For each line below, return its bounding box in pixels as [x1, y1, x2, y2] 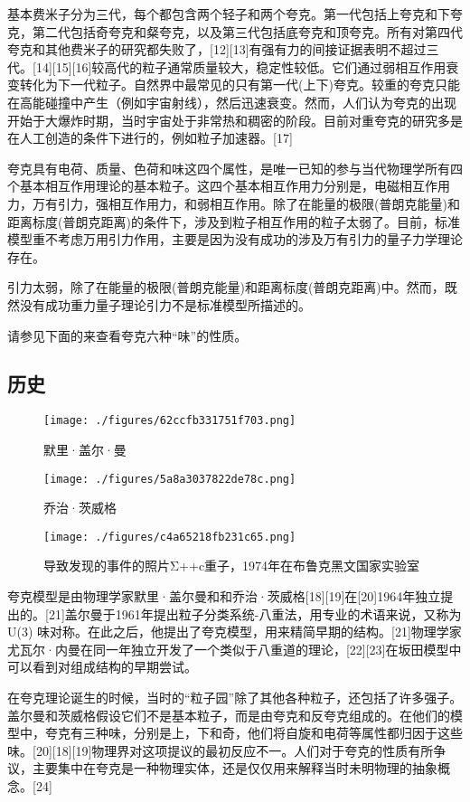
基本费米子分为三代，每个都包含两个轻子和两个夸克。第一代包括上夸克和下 [7, 5, 450, 23]
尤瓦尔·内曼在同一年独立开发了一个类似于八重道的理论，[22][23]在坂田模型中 [7, 639, 462, 658]
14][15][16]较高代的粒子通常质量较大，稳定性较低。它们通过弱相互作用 [35, 57, 446, 76]
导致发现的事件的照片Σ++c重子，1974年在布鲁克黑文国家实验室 [43, 556, 420, 575]
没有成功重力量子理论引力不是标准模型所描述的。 [19, 295, 311, 314]
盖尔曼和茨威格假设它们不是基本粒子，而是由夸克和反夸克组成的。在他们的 [7, 705, 450, 724]
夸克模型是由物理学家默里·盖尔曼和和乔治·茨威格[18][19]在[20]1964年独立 [7, 587, 441, 606]
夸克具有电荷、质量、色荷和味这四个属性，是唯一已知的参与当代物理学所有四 [7, 158, 463, 177]
